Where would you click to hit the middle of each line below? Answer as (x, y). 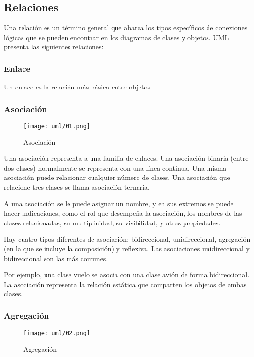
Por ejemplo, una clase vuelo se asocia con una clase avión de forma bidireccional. (127, 275)
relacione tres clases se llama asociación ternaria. (77, 187)
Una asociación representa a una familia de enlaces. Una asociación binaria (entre (126, 158)
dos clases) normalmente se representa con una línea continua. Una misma (115, 167)
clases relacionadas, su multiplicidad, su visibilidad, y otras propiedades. (112, 222)
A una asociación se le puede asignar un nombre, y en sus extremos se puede (119, 203)
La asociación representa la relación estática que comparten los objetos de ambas (125, 284)
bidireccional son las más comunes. (56, 258)
